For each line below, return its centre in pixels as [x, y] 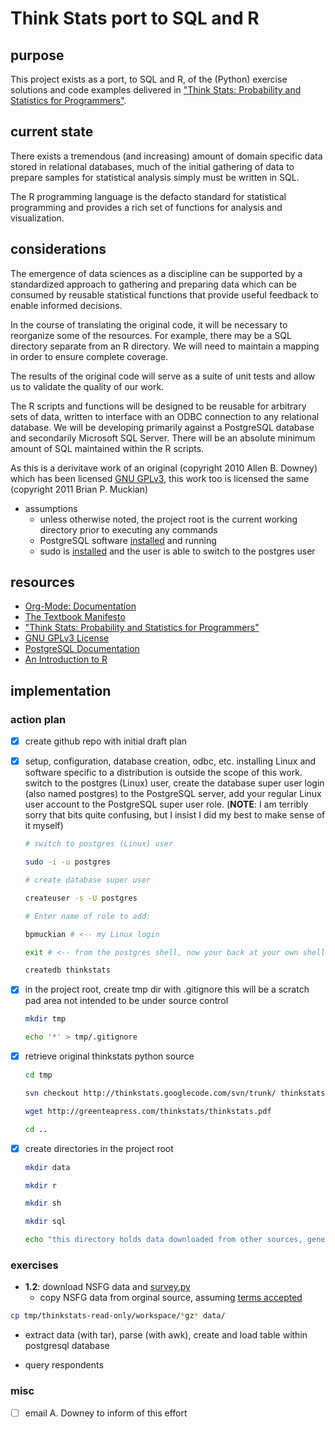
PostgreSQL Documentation [82, 649]
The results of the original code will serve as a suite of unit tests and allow [163, 376]
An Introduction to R [66, 659]
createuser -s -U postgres [81, 898]
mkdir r [40, 1185]
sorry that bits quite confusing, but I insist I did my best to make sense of [175, 815]
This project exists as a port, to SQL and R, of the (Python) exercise [149, 79]
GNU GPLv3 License [67, 638]
